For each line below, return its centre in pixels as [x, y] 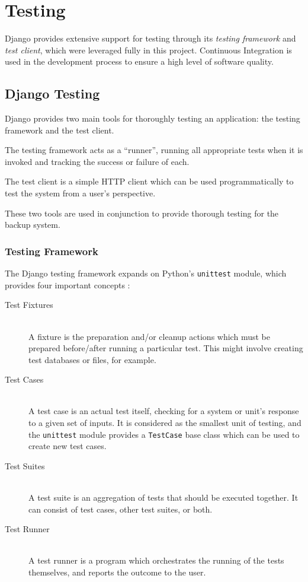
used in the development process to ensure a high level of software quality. [139, 61]
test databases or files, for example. [92, 359]
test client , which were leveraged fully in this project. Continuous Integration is [148, 50]
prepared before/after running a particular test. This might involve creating [166, 348]
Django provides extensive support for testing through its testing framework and [150, 38]
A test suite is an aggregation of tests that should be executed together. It [163, 497]
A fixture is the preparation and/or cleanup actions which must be [149, 336]
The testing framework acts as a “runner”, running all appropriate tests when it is [154, 150]
